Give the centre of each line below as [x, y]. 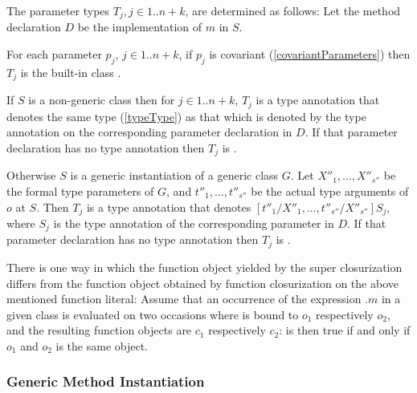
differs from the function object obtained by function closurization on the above [202, 283]
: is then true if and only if [345, 330]
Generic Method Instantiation [106, 381]
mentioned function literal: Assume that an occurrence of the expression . [188, 299]
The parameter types [58, 10]
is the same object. [102, 345]
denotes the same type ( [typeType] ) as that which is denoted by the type [186, 116]
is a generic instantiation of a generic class [174, 175]
